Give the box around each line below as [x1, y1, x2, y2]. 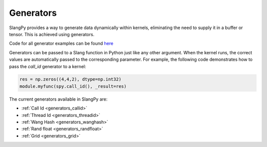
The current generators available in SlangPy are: [9, 96, 108, 102]
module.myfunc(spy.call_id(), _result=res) [19, 83, 127, 89]
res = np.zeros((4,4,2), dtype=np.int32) [19, 76, 122, 82]
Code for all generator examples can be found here [9, 40, 114, 46]
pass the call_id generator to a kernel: [9, 63, 87, 69]
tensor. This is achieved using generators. [9, 31, 95, 37]
